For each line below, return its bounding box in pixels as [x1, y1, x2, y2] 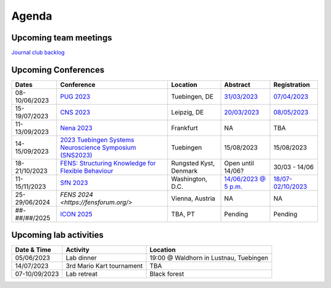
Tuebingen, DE [171, 92, 214, 100]
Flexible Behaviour [60, 166, 113, 175]
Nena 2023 [60, 123, 93, 132]
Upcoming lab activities [11, 230, 104, 240]
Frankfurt [171, 123, 199, 132]
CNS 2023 [60, 108, 91, 116]
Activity [66, 246, 90, 254]
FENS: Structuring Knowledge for [60, 159, 156, 167]
